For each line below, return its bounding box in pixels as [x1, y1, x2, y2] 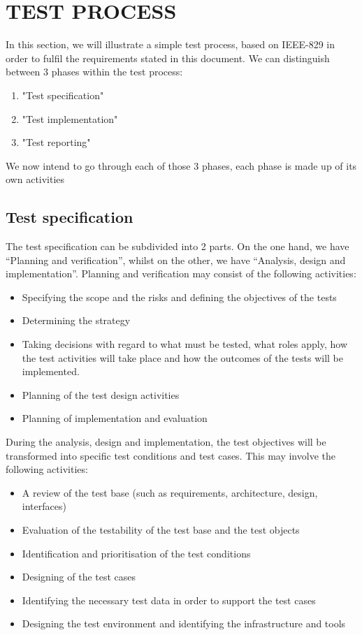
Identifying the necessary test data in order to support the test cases [22, 592, 316, 607]
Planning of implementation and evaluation [22, 411, 208, 425]
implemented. [22, 364, 80, 379]
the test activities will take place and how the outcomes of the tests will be [22, 350, 343, 365]
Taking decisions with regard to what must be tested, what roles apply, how [22, 337, 348, 351]
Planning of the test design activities [22, 387, 180, 402]
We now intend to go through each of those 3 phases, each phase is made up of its [6, 158, 357, 173]
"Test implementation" [22, 111, 118, 126]
